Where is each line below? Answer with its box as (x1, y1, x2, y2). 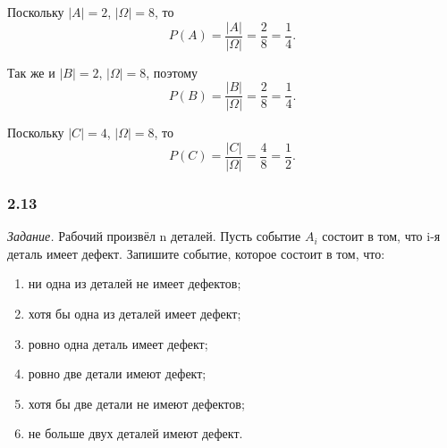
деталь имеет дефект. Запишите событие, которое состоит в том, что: (7, 244, 385, 262)
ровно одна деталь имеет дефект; (28, 334, 208, 353)
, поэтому (146, 62, 198, 81)
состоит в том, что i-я (322, 227, 441, 245)
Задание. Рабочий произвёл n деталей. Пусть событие (7, 227, 301, 245)
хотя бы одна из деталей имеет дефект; (28, 303, 241, 322)
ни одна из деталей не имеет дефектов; (28, 274, 241, 293)
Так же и (7, 62, 55, 81)
